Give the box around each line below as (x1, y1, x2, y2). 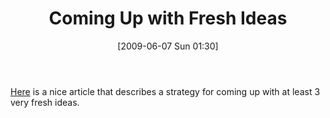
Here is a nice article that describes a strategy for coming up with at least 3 (10, 85, 321, 97)
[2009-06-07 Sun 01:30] (117, 40, 219, 52)
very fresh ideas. (10, 96, 80, 108)
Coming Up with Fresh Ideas (48, 7, 288, 30)
